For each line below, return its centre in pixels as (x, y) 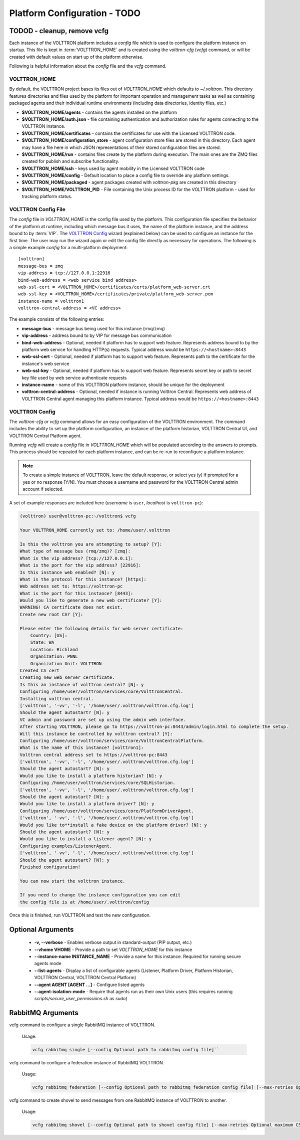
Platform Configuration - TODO (75, 13)
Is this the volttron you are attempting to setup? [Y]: (91, 544)
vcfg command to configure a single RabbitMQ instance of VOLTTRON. (82, 1025)
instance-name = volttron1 (51, 301)
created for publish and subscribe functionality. (70, 161)
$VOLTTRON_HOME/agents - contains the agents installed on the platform (99, 112)
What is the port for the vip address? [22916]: (80, 565)
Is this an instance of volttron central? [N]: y (82, 685)
